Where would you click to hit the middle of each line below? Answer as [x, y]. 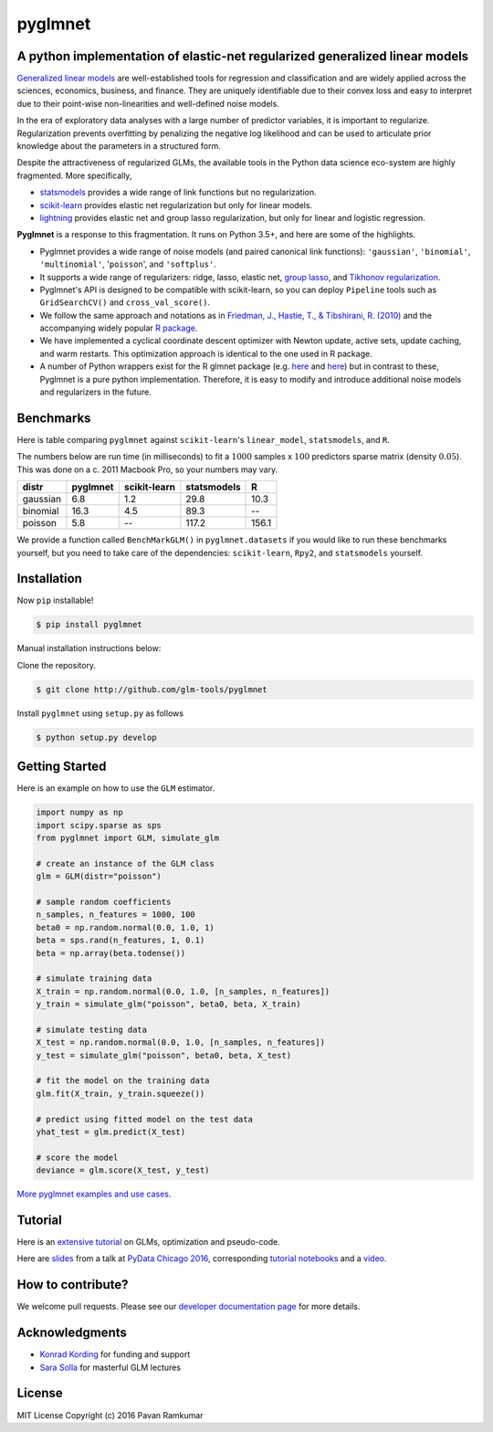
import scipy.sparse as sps [99, 825]
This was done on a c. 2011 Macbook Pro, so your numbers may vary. [147, 469]
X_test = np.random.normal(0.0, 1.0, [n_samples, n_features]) [181, 1042]
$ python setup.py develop [96, 737]
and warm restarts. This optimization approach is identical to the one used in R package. [206, 353]
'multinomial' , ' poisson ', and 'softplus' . [128, 264]
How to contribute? [73, 1285]
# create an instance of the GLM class [125, 863]
